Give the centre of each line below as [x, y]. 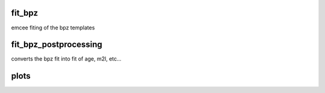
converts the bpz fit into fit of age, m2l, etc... [66, 59]
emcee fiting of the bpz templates [53, 28]
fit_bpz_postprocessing [57, 45]
